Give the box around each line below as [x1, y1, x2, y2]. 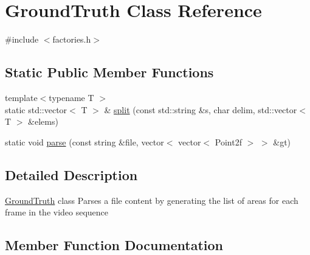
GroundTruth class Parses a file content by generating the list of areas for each [5, 194, 298, 206]
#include [5, 33, 39, 46]
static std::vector [5, 103, 67, 116]
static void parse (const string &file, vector [5, 135, 164, 148]
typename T [49, 91, 94, 103]
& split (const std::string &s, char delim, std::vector [104, 103, 297, 116]
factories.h [52, 33, 91, 46]
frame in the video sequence [5, 206, 109, 218]
